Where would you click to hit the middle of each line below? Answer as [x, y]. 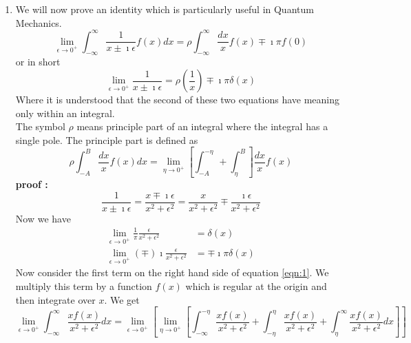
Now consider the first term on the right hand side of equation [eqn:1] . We [172, 272]
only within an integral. [65, 113]
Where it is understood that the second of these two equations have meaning [178, 100]
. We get [122, 299]
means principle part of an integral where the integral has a [202, 126]
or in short [38, 62]
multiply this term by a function [84, 286]
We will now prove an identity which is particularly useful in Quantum [165, 9]
